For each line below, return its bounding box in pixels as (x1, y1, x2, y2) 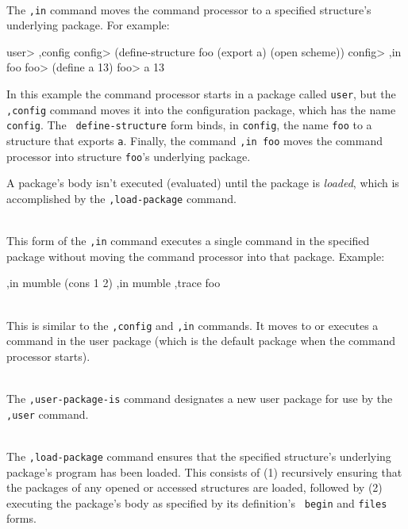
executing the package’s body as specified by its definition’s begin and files (6, 494, 387, 511)
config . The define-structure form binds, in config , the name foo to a (6, 117, 372, 133)
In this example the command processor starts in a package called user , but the (6, 86, 396, 102)
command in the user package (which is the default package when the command (6, 332, 396, 349)
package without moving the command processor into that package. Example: (6, 247, 385, 264)
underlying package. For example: (6, 17, 170, 33)
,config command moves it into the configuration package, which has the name (6, 101, 396, 117)
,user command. (6, 405, 89, 422)
